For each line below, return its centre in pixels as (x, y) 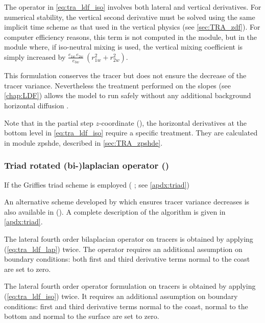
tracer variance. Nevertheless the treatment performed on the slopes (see (117, 85)
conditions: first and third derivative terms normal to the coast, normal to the (126, 306)
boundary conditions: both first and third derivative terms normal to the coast (127, 259)
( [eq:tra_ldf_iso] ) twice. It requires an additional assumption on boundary (121, 296)
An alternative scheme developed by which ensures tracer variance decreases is (127, 202)
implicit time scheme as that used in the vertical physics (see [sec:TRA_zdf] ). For (132, 27)
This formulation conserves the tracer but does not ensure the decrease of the (125, 75)
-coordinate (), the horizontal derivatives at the (173, 122)
